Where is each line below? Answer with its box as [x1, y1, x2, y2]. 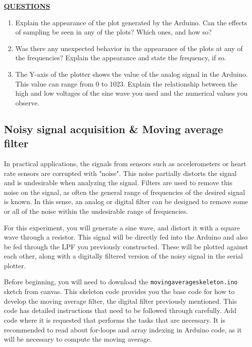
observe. [15, 97, 39, 107]
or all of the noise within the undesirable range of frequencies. [4, 206, 188, 216]
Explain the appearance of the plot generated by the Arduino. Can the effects [15, 17, 247, 27]
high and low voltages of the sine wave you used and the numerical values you [15, 88, 248, 98]
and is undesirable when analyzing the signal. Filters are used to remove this [4, 177, 233, 188]
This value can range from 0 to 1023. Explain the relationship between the [15, 78, 238, 88]
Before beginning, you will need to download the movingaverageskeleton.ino [4, 277, 238, 287]
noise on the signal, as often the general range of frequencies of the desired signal [4, 187, 245, 197]
